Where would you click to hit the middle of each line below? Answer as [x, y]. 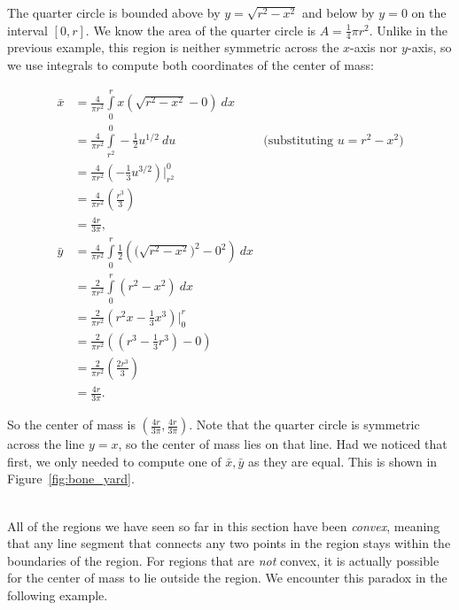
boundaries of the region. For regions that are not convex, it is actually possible [223, 560]
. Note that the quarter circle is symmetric [304, 425]
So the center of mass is [71, 425]
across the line [46, 444]
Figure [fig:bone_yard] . [71, 479]
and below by [338, 12]
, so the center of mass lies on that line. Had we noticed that [283, 444]
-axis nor [374, 47]
